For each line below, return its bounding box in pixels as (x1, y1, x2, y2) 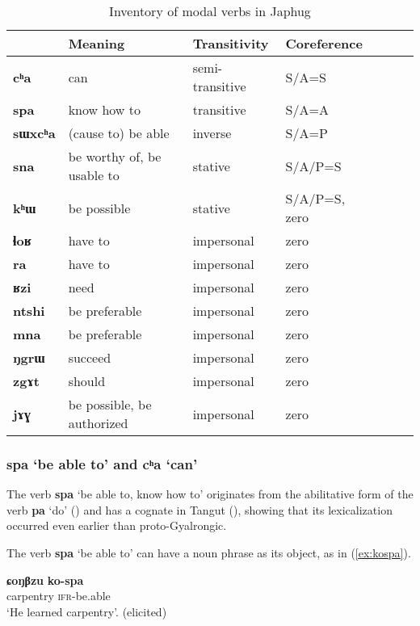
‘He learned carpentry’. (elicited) (6, 603, 167, 620)
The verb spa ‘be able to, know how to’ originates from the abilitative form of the (6, 485, 414, 502)
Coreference (285, 34, 363, 53)
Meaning (68, 34, 125, 53)
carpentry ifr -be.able (6, 587, 111, 604)
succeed (68, 348, 111, 367)
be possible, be (68, 395, 152, 414)
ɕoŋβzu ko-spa (6, 571, 84, 588)
